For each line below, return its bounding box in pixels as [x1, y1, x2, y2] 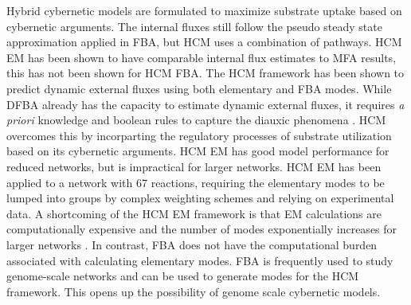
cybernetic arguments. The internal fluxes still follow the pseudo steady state [6, 18, 382, 34]
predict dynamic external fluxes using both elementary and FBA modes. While [6, 80, 392, 96]
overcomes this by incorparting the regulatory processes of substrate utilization [6, 127, 392, 143]
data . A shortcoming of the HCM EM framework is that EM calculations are [6, 205, 382, 221]
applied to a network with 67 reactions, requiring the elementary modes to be [6, 174, 385, 190]
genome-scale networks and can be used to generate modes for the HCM [6, 268, 359, 284]
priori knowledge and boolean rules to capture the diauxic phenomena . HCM [6, 111, 386, 128]
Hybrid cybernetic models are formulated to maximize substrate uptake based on [6, 2, 402, 18]
